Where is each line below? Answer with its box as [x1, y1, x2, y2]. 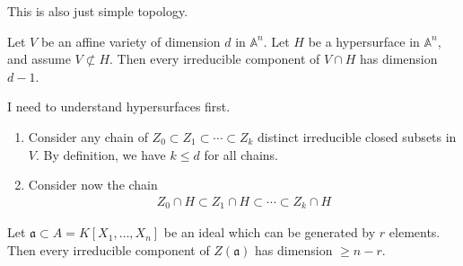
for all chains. [204, 145, 278, 164]
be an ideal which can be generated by [163, 223, 376, 242]
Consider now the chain [28, 175, 158, 194]
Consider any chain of [28, 127, 148, 146]
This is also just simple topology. [7, 2, 188, 20]
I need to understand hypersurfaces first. [7, 97, 231, 116]
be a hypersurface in [308, 31, 420, 50]
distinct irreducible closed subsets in [258, 127, 457, 146]
